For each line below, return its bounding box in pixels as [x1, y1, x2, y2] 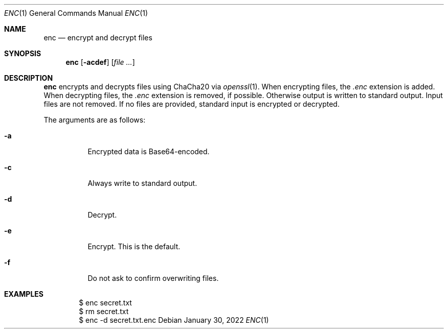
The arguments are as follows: [43, 115, 146, 124]
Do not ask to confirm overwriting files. [87, 274, 219, 282]
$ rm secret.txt [79, 307, 129, 316]
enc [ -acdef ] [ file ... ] [65, 58, 135, 66]
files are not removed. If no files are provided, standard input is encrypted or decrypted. [43, 100, 340, 108]
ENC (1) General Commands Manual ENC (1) [4, 9, 148, 17]
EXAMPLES [4, 290, 43, 298]
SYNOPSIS [4, 49, 41, 58]
